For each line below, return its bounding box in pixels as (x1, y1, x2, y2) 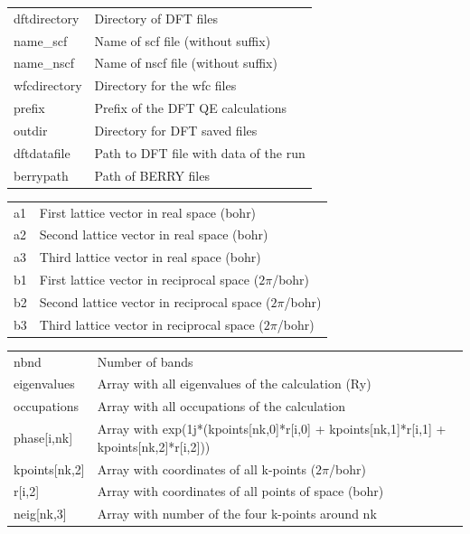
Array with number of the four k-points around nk (97, 504, 377, 523)
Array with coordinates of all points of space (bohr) (97, 482, 384, 501)
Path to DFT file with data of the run (94, 143, 305, 162)
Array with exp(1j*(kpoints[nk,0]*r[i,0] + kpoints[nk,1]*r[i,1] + (97, 419, 446, 438)
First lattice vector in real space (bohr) (39, 202, 257, 221)
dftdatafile (14, 143, 70, 162)
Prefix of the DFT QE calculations (94, 98, 287, 117)
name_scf (14, 31, 68, 50)
